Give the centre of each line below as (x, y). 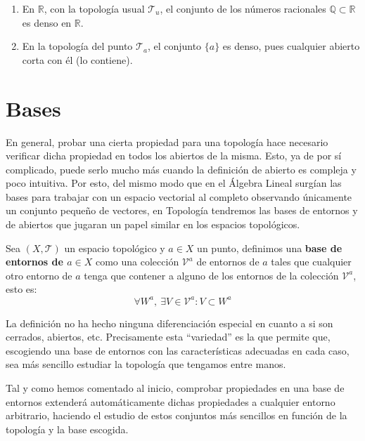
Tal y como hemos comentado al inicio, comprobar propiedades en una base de (175, 387)
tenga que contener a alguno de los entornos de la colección (211, 275)
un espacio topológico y (115, 248)
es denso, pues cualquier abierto (291, 46)
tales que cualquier (311, 262)
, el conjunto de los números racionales (243, 8)
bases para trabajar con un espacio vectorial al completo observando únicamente (179, 196)
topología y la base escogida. (67, 429)
